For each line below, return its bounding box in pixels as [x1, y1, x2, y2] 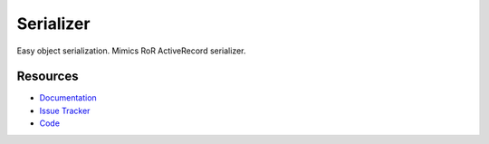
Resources [16, 69, 79, 84]
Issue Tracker [39, 105, 91, 116]
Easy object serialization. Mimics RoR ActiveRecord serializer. [16, 45, 246, 56]
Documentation [39, 92, 97, 103]
